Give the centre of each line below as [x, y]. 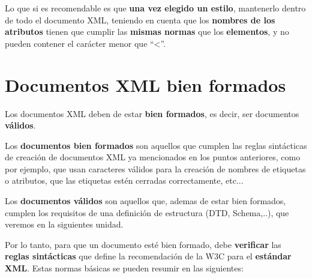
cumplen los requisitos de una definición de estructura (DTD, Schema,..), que [147, 212]
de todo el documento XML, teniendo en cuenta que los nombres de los [140, 20]
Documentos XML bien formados [145, 84]
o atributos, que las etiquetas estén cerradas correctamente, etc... [124, 180]
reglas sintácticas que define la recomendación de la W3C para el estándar [148, 256]
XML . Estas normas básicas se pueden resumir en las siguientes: [124, 268]
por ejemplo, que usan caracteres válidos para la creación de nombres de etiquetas [155, 168]
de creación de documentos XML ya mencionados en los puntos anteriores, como [153, 157]
